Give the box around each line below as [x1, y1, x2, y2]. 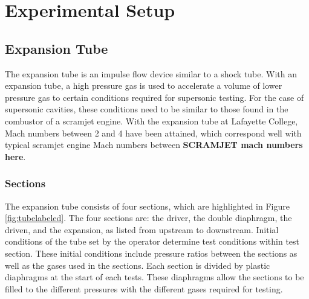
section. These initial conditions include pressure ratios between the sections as [5, 246, 298, 259]
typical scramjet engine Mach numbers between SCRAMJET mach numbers [5, 138, 303, 151]
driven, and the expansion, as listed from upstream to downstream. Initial [5, 223, 279, 236]
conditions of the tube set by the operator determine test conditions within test [5, 235, 300, 248]
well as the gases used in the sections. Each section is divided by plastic [5, 259, 270, 271]
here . [5, 150, 26, 162]
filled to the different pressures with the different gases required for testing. [5, 282, 283, 295]
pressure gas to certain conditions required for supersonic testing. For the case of [5, 91, 304, 103]
